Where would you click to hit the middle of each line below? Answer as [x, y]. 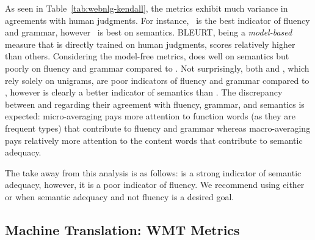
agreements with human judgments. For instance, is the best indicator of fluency [157, 20]
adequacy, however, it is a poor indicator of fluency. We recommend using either [155, 185]
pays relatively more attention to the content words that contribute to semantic [154, 140]
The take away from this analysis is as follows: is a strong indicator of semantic [153, 172]
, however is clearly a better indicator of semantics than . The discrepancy [144, 92]
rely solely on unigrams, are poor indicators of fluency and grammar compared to [157, 80]
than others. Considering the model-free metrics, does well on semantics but [147, 56]
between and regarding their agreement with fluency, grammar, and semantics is [155, 104]
